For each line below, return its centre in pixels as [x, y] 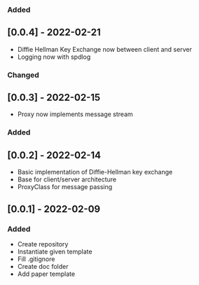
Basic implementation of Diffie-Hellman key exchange [95, 172]
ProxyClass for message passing [65, 187]
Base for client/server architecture [67, 179]
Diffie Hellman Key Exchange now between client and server [105, 49]
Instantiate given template [55, 251]
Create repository [43, 244]
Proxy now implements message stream [75, 114]
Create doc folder [43, 266]
